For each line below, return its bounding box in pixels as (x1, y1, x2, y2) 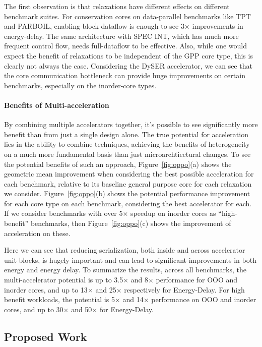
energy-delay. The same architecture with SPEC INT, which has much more (4, 30, 239, 41)
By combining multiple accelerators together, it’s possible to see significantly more (4, 119, 258, 130)
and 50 (71, 304, 92, 314)
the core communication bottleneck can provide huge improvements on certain (4, 70, 245, 81)
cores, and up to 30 (4, 304, 63, 314)
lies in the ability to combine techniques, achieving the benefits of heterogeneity (4, 139, 250, 149)
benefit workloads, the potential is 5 (4, 294, 115, 305)
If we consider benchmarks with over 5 (4, 208, 123, 218)
